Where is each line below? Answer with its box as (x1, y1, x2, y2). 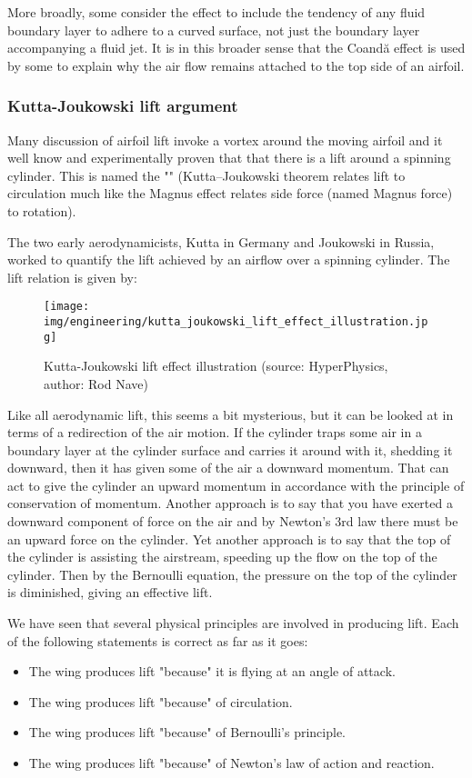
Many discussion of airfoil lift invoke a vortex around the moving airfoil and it (7, 130, 443, 149)
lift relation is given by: (7, 267, 137, 286)
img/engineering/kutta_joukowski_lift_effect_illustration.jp (44, 315, 428, 328)
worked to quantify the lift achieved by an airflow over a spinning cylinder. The (7, 250, 450, 269)
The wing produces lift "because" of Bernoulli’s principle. (28, 723, 346, 742)
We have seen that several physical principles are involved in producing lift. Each (7, 613, 459, 633)
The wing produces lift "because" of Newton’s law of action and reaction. (28, 753, 435, 772)
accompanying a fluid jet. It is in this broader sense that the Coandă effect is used (7, 38, 466, 57)
